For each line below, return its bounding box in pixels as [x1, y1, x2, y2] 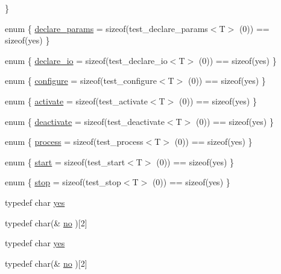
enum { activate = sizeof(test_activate [5, 94, 148, 107]
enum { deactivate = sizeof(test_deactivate [5, 115, 165, 127]
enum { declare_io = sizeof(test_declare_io [5, 54, 168, 66]
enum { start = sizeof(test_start [5, 155, 125, 168]
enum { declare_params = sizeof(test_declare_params [5, 22, 208, 34]
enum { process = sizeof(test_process [5, 135, 144, 148]
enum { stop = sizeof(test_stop [5, 176, 121, 188]
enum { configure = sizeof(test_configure [5, 74, 157, 87]
